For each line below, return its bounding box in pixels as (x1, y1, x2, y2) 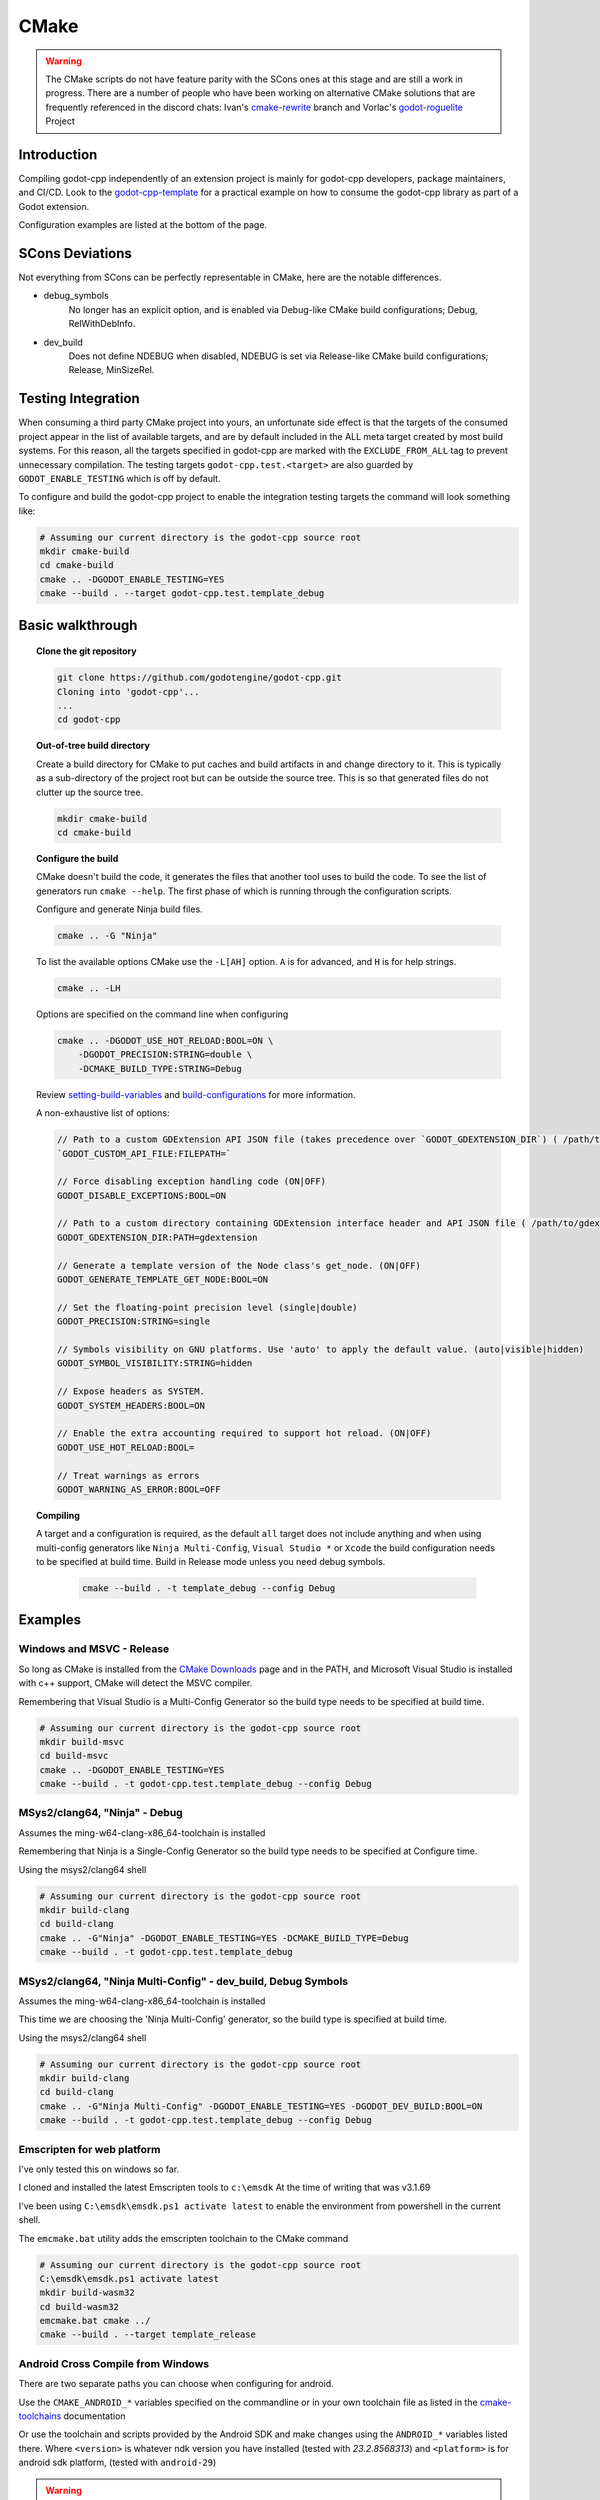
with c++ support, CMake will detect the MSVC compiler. (18, 1677, 253, 1689)
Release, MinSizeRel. (68, 364, 155, 376)
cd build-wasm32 (39, 2301, 120, 2312)
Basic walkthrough (18, 616, 138, 634)
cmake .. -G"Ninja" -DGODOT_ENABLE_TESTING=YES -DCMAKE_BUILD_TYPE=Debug (39, 1932, 409, 1944)
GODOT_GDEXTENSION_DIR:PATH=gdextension (56, 1231, 258, 1243)
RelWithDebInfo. (68, 318, 136, 330)
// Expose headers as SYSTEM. (56, 1386, 205, 1397)
